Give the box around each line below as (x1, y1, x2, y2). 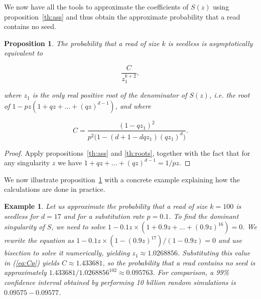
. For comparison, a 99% (153, 267, 229, 277)
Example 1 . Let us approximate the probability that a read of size (4, 200, 208, 211)
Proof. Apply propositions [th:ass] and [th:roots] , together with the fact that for (4, 147, 250, 158)
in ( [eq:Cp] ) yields (4, 257, 59, 267)
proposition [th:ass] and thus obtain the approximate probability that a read (4, 11, 240, 22)
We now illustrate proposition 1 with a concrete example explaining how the (4, 174, 240, 184)
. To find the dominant (169, 210, 239, 221)
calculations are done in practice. (4, 184, 105, 194)
